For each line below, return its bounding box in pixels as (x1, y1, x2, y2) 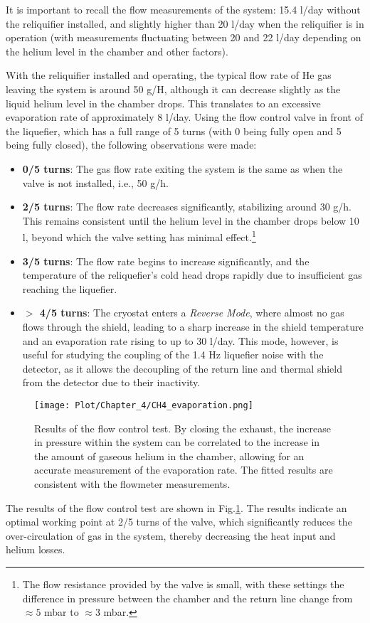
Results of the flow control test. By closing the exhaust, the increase (34, 420, 331, 435)
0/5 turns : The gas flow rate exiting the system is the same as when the (22, 161, 343, 176)
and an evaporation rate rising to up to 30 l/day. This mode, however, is (22, 333, 339, 348)
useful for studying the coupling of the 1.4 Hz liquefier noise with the (22, 347, 324, 362)
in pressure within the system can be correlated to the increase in (34, 435, 320, 449)
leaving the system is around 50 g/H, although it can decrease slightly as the (6, 81, 341, 96)
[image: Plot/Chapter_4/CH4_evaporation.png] (34, 400, 253, 410)
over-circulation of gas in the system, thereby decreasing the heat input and (6, 528, 336, 543)
